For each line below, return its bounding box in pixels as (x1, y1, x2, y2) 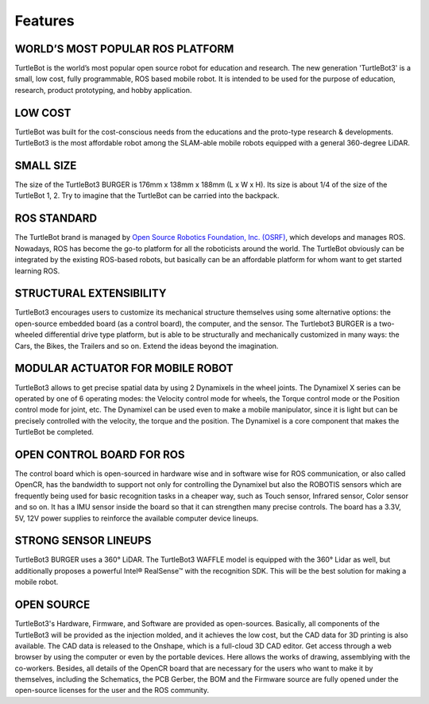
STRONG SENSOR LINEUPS (14, 534, 152, 547)
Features (14, 12, 75, 29)
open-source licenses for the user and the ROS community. (14, 686, 210, 695)
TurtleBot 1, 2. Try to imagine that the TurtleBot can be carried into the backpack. (14, 191, 280, 200)
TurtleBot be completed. (14, 427, 95, 437)
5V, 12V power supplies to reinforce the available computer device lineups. (14, 513, 259, 523)
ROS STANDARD (14, 211, 98, 226)
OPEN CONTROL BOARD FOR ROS (14, 447, 185, 461)
